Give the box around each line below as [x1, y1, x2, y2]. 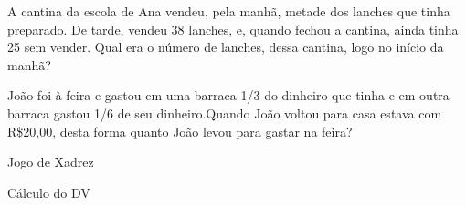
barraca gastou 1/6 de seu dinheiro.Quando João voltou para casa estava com [7, 103, 442, 122]
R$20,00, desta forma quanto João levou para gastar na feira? [7, 121, 353, 140]
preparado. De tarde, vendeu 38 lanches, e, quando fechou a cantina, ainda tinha [7, 19, 459, 38]
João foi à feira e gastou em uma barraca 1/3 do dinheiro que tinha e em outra [7, 86, 450, 105]
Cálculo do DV [7, 182, 90, 201]
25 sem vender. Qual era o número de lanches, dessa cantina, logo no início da [7, 37, 444, 56]
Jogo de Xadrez [7, 152, 94, 171]
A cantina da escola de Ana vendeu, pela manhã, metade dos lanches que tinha [7, 2, 450, 20]
